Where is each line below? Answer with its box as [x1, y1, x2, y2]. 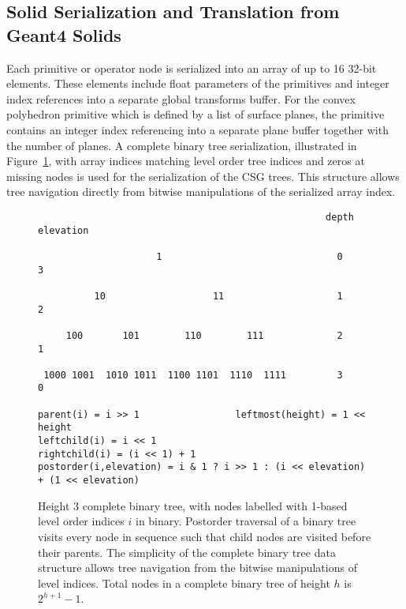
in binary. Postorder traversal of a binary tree [135, 513, 356, 529]
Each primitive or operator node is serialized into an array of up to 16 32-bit [6, 59, 377, 76]
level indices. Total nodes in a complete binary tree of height [38, 574, 330, 591]
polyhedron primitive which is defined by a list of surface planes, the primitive [6, 106, 385, 122]
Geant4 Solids [6, 22, 121, 47]
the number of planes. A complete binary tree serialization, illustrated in [6, 137, 357, 153]
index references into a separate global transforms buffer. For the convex [6, 90, 356, 107]
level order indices [38, 513, 125, 529]
